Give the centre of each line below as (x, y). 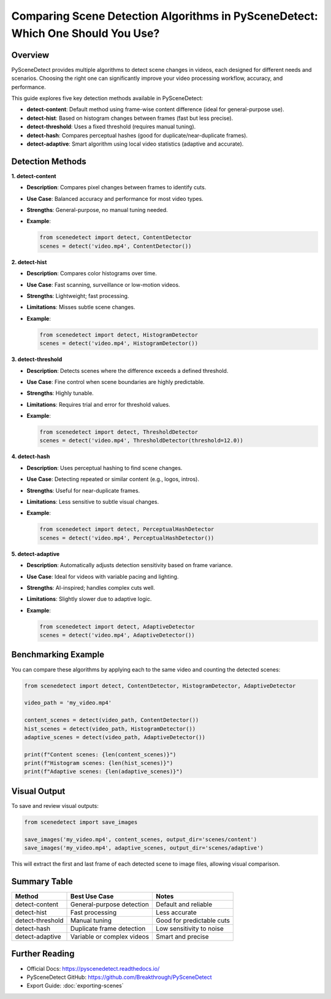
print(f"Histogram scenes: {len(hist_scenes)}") (99, 763)
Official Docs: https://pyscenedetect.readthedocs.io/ (93, 968)
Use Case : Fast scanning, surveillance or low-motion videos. (103, 284)
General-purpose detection (110, 904)
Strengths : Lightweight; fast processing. (78, 296)
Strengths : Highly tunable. (60, 393)
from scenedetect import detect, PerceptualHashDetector (127, 529)
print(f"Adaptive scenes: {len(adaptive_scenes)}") (104, 772)
